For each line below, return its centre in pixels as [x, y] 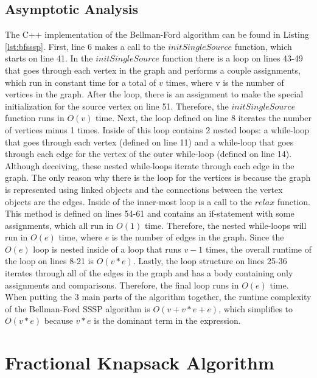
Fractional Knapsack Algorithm [140, 362]
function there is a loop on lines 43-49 [232, 58]
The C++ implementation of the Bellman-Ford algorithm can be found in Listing [157, 34]
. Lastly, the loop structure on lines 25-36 [210, 261]
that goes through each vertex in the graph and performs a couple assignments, [153, 70]
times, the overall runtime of [259, 249]
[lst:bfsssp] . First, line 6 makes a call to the [85, 46]
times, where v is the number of [225, 82]
